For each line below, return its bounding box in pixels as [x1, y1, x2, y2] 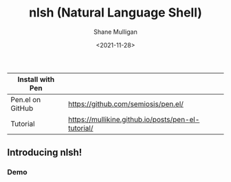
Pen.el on [10, 94, 41, 104]
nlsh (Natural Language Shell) [28, 5, 203, 21]
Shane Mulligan [93, 28, 137, 36]
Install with [17, 74, 55, 84]
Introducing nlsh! [7, 147, 82, 159]
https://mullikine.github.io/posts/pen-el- [67, 114, 200, 124]
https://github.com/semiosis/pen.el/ [67, 99, 184, 108]
